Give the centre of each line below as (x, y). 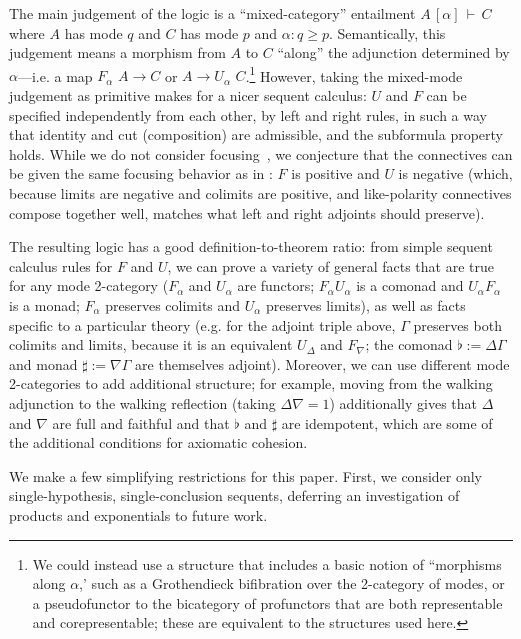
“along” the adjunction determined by (393, 52)
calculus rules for (61, 265)
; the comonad (409, 344)
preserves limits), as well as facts (366, 304)
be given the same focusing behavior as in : (141, 173)
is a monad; (44, 304)
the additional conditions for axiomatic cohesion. (158, 442)
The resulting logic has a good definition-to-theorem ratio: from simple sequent (251, 246)
